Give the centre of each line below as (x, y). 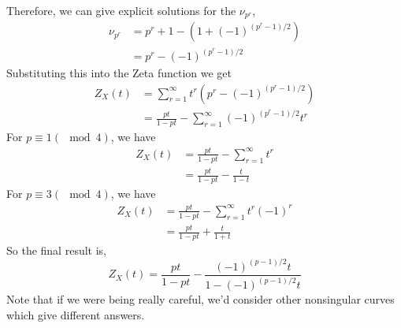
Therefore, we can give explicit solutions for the (121, 10)
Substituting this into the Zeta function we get (119, 73)
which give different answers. (76, 314)
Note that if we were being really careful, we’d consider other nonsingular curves (200, 299)
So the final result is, (56, 250)
